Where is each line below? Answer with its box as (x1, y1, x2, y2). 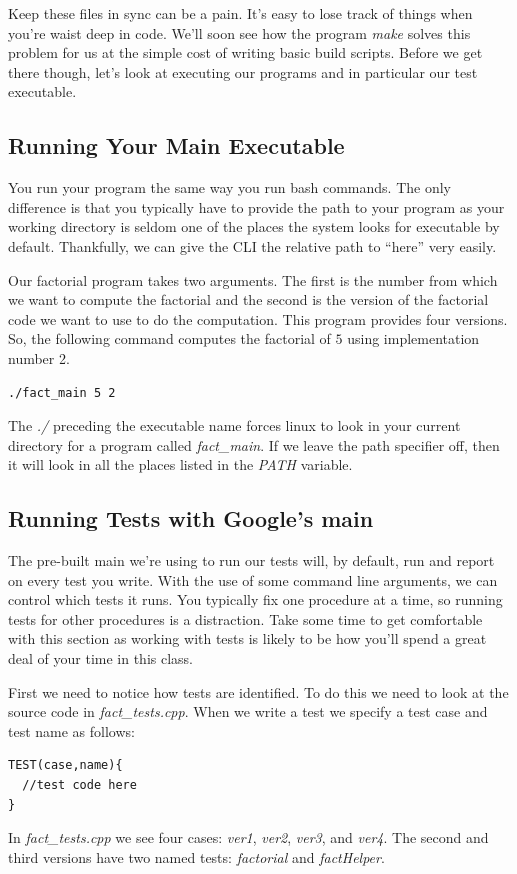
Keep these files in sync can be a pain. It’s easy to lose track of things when (8, 3, 473, 23)
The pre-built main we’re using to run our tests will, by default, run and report (8, 550, 495, 571)
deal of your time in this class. (8, 648, 193, 669)
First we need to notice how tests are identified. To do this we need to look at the (8, 681, 509, 702)
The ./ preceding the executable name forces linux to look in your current (8, 415, 461, 436)
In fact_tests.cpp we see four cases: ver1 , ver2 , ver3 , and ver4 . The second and (8, 827, 489, 848)
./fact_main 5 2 (8, 385, 116, 400)
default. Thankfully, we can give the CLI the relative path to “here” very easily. (8, 235, 497, 256)
